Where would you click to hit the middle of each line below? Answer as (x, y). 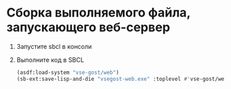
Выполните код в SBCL (50, 59)
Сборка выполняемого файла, (99, 13)
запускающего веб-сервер (89, 27)
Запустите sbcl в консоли (54, 46)
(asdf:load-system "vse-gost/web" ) (68, 72)
